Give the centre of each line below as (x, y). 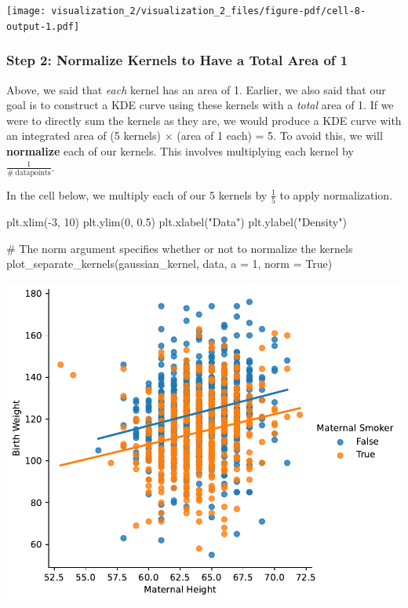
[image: (26, 11)
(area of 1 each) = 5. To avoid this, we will (280, 136)
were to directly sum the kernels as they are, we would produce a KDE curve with (204, 120)
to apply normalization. (336, 194)
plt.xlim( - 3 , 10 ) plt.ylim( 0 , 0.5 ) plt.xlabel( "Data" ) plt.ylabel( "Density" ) (177, 222)
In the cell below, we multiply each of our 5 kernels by (137, 194)
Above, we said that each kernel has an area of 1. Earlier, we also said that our (196, 89)
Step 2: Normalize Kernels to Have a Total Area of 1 (177, 60)
